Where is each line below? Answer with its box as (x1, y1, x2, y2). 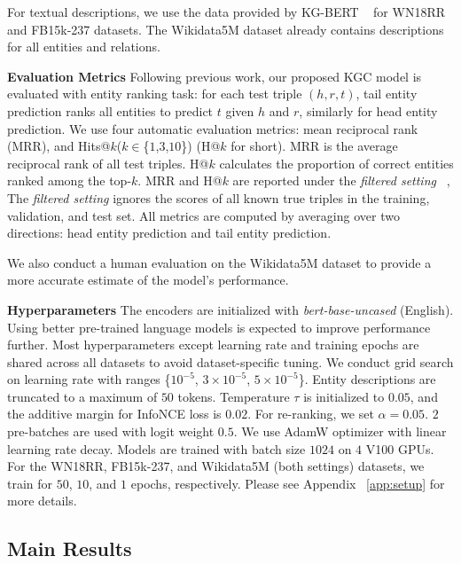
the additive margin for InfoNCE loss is (7, 404, 222, 423)
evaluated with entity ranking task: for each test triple (7, 84, 302, 103)
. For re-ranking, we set (247, 404, 374, 423)
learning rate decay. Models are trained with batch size (7, 439, 306, 458)
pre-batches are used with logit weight (7, 422, 215, 441)
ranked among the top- (7, 171, 132, 190)
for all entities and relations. (7, 37, 160, 56)
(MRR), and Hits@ (7, 137, 111, 155)
